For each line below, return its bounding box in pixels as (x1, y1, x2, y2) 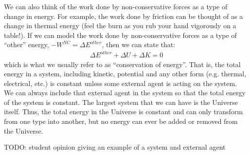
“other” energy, (4, 39, 49, 50)
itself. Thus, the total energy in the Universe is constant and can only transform (4, 106, 243, 117)
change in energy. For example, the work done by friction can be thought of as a (4, 11, 243, 21)
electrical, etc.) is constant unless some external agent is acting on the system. (4, 78, 237, 88)
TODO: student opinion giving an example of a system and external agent (4, 142, 226, 152)
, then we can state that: (102, 39, 176, 50)
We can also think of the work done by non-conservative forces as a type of (4, 1, 228, 11)
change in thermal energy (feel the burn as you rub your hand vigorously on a (4, 20, 236, 31)
